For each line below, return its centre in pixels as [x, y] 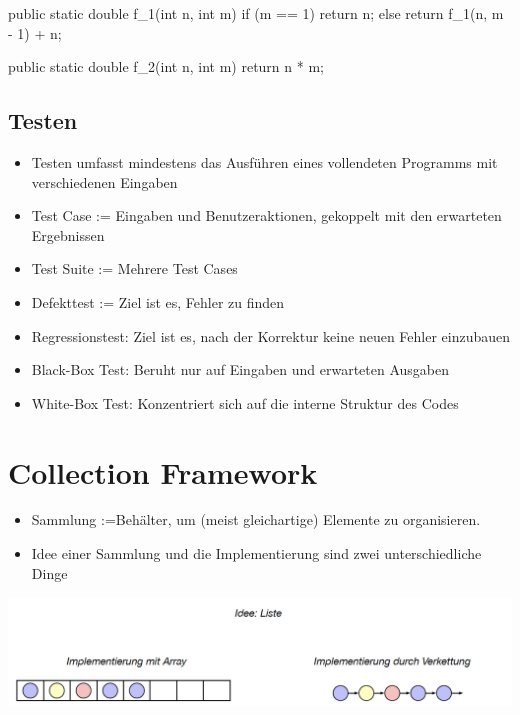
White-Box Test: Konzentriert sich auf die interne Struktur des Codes [245, 402]
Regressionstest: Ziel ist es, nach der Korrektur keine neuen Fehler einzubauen [271, 335]
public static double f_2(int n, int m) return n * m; [166, 66]
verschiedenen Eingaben [104, 181]
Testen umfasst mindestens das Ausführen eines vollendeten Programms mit [264, 161]
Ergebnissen [68, 234]
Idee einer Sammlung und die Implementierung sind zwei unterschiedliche [256, 553]
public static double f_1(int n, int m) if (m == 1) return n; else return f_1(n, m [256, 13]
